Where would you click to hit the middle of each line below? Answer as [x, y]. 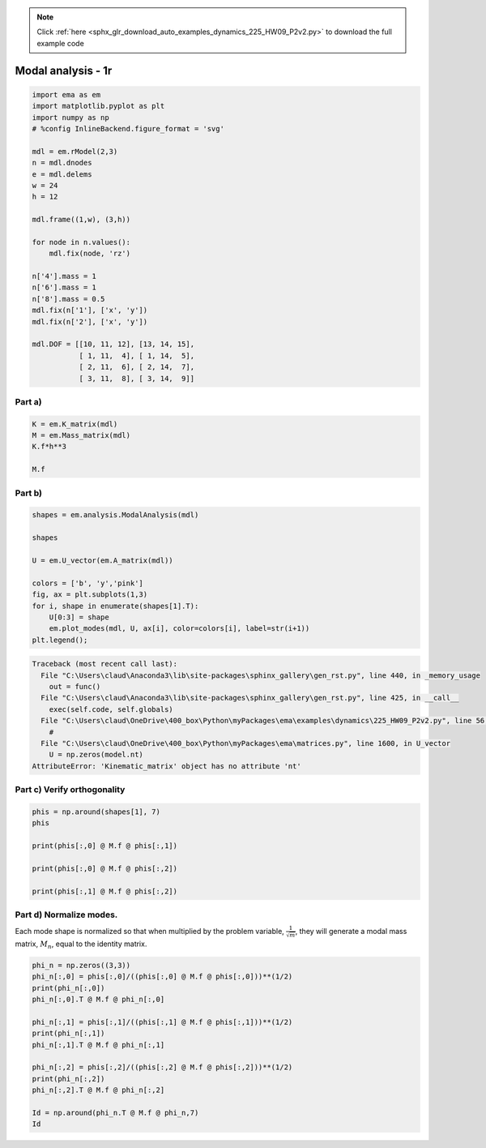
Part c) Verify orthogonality [70, 790]
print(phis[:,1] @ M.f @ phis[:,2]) [105, 891]
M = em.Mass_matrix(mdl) [81, 435]
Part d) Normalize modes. [66, 915]
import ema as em [66, 94]
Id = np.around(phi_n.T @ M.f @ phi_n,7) [115, 1113]
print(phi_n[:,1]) [68, 1033]
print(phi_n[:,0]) [68, 988]
